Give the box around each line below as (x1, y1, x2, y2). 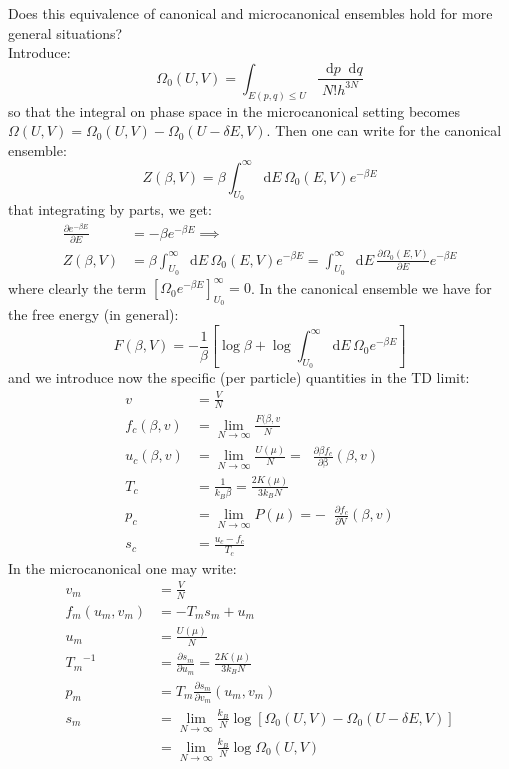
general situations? (8, 22, 123, 43)
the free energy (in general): (8, 304, 179, 325)
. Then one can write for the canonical (266, 120, 502, 141)
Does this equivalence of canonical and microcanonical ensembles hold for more (8, 3, 493, 23)
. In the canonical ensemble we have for (250, 277, 492, 298)
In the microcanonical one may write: (8, 557, 237, 578)
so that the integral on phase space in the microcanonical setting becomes (8, 100, 460, 121)
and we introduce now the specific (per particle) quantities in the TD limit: (8, 367, 470, 388)
